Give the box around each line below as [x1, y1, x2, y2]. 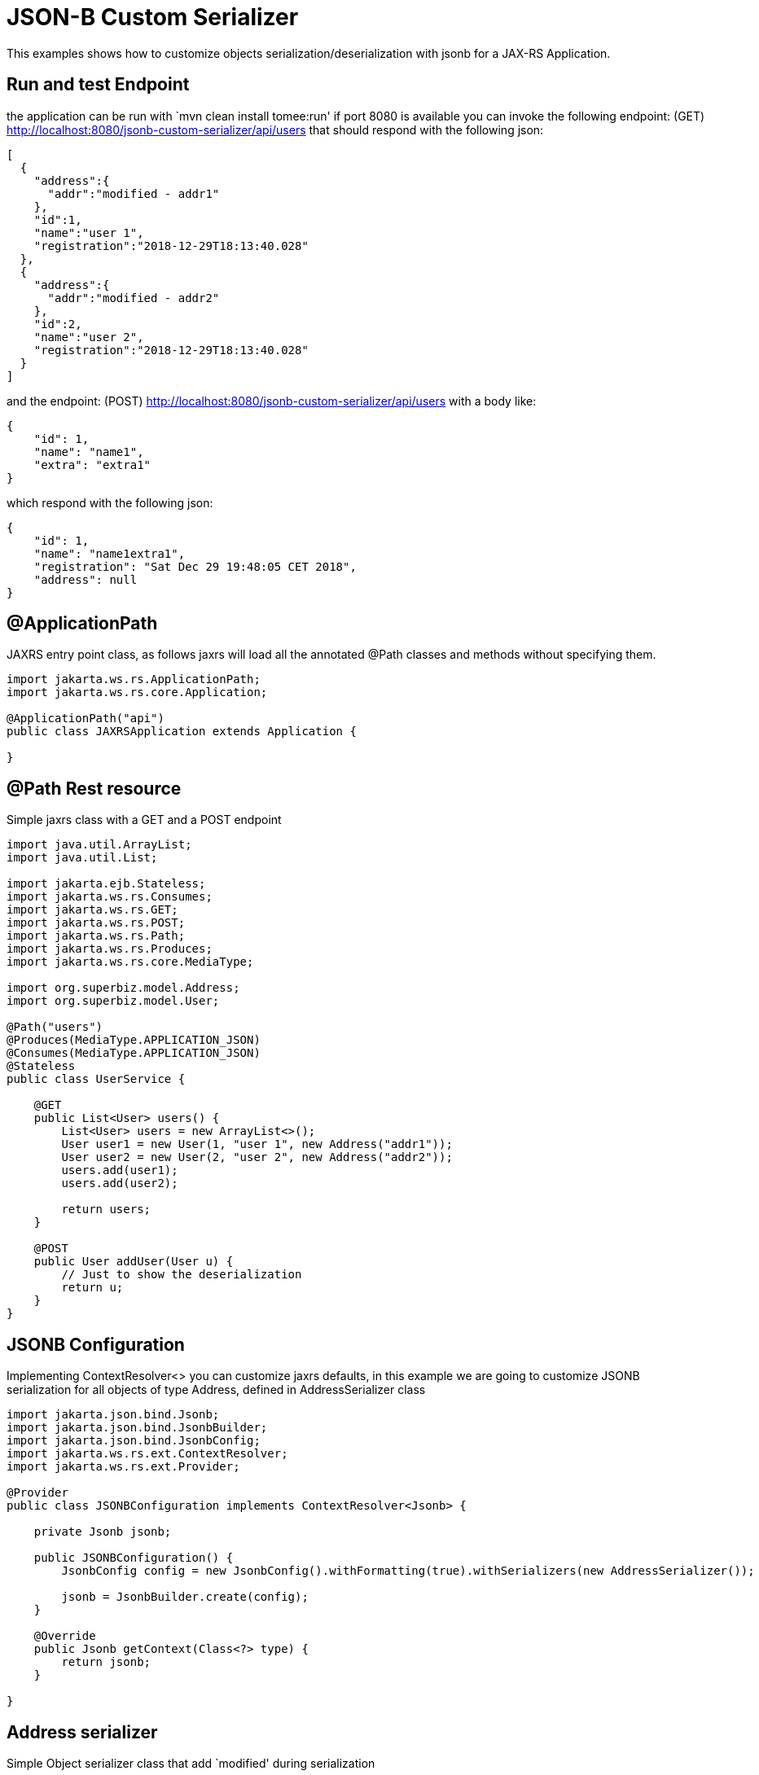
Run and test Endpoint [7, 74, 190, 95]
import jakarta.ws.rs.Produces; [7, 942, 213, 956]
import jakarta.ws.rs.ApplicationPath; [7, 673, 261, 686]
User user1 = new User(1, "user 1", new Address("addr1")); [61, 1137, 453, 1151]
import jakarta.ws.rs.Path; [7, 929, 186, 943]
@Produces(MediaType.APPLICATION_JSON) [7, 1033, 261, 1047]
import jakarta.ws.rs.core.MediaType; [7, 955, 254, 969]
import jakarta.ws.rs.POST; [7, 916, 186, 930]
